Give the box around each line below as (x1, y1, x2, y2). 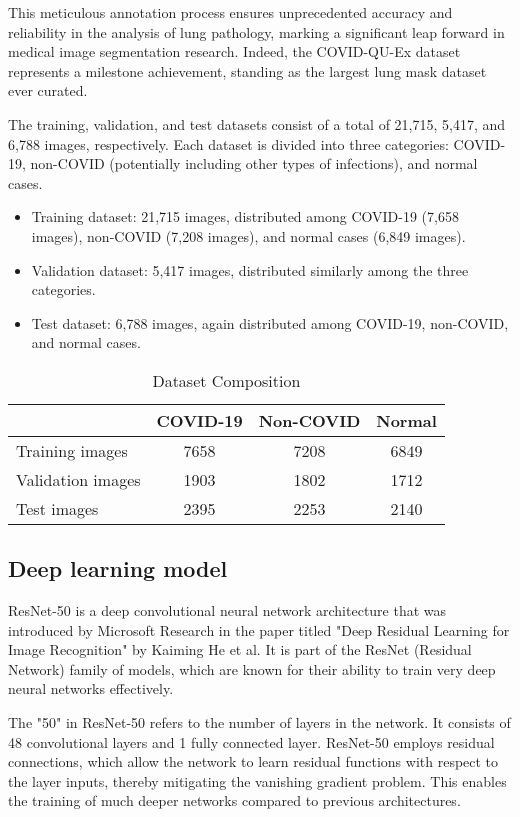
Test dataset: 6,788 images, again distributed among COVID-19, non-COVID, (31, 312, 509, 333)
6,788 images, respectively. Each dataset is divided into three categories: (8, 133, 449, 154)
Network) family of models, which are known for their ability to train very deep (8, 658, 496, 679)
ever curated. (8, 80, 88, 101)
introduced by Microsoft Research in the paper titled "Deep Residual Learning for (8, 619, 510, 640)
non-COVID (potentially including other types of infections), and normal (30, 153, 478, 174)
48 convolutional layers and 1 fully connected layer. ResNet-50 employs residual (8, 731, 495, 752)
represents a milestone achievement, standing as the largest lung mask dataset (8, 60, 487, 81)
